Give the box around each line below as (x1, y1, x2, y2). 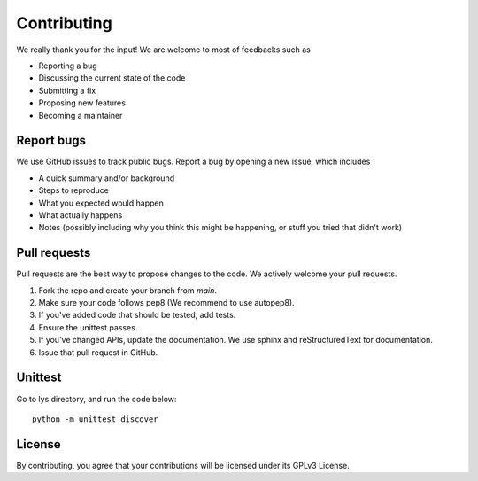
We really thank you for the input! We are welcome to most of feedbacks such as (16, 44, 312, 55)
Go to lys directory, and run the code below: (16, 393, 177, 404)
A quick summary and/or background (38, 173, 175, 183)
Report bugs (16, 133, 87, 148)
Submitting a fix (38, 85, 96, 96)
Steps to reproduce (38, 185, 110, 196)
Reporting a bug (38, 60, 97, 71)
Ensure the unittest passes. (38, 322, 138, 332)
